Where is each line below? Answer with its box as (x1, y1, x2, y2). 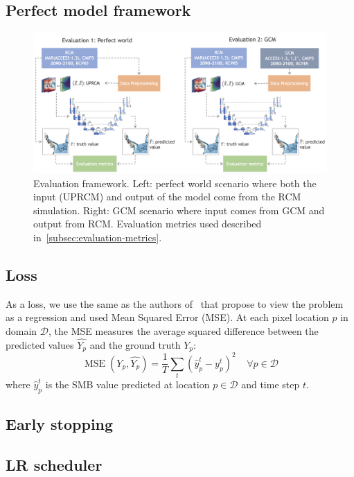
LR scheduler (6, 454, 103, 476)
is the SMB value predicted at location (45, 377, 210, 392)
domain (6, 324, 37, 338)
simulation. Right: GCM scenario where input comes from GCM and (33, 202, 325, 217)
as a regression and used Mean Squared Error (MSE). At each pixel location (6, 310, 329, 324)
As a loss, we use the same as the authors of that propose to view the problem (6, 296, 344, 311)
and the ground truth (89, 337, 181, 352)
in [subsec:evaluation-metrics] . (33, 230, 162, 245)
